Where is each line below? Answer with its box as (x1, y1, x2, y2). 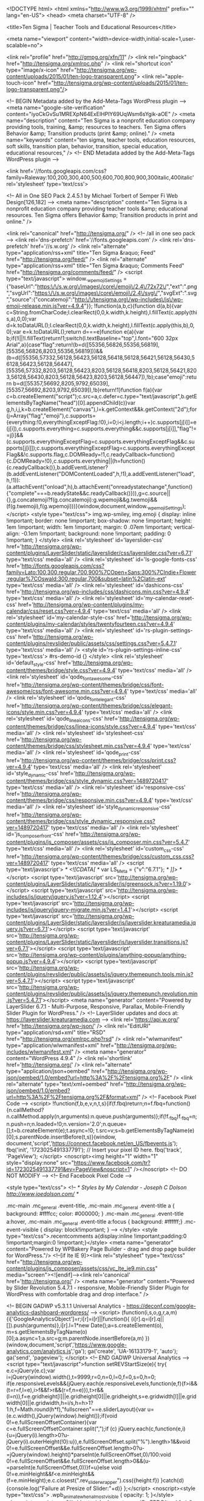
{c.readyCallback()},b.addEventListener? (6, 463, 108, 471)
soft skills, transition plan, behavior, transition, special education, (6, 143, 168, 150)
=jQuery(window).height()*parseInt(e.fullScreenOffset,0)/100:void (6, 1451, 171, 1458)
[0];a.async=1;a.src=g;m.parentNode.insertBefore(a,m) (6, 1334, 144, 1342)
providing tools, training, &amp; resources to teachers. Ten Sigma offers (6, 123, 186, 130)
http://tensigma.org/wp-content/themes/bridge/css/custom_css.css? (21, 852, 194, 860)
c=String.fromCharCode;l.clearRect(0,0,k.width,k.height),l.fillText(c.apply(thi (6, 308, 197, 316)
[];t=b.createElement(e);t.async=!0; (6, 1127, 95, 1134)
